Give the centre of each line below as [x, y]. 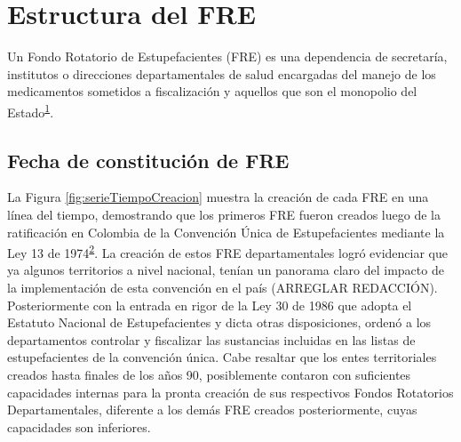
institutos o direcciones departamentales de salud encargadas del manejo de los [222, 73]
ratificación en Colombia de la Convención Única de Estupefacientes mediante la [226, 232]
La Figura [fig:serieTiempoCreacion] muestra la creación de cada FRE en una [218, 197]
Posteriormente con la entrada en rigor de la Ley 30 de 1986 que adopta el [210, 305]
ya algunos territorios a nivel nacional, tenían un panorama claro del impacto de [226, 270]
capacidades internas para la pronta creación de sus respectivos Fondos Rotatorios [230, 392]
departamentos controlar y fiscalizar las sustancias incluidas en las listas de [211, 339]
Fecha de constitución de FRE [148, 160]
